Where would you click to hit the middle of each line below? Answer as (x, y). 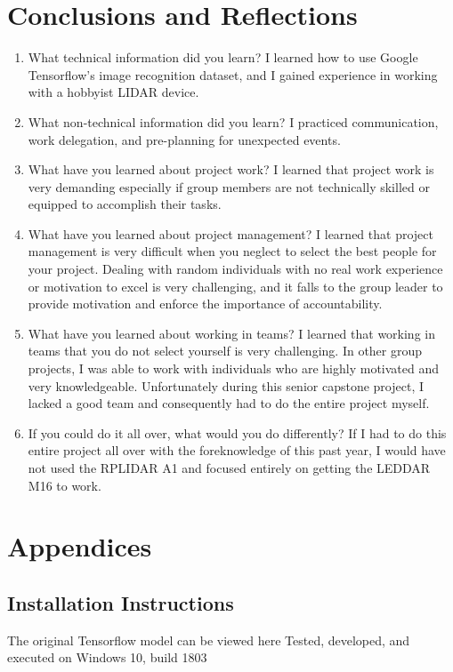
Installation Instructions (121, 602)
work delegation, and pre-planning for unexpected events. (184, 139)
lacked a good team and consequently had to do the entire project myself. (229, 403)
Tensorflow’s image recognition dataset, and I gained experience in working (233, 74)
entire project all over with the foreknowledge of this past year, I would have (237, 450)
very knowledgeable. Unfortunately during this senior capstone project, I (226, 385)
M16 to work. (65, 485)
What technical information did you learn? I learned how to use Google (223, 57)
